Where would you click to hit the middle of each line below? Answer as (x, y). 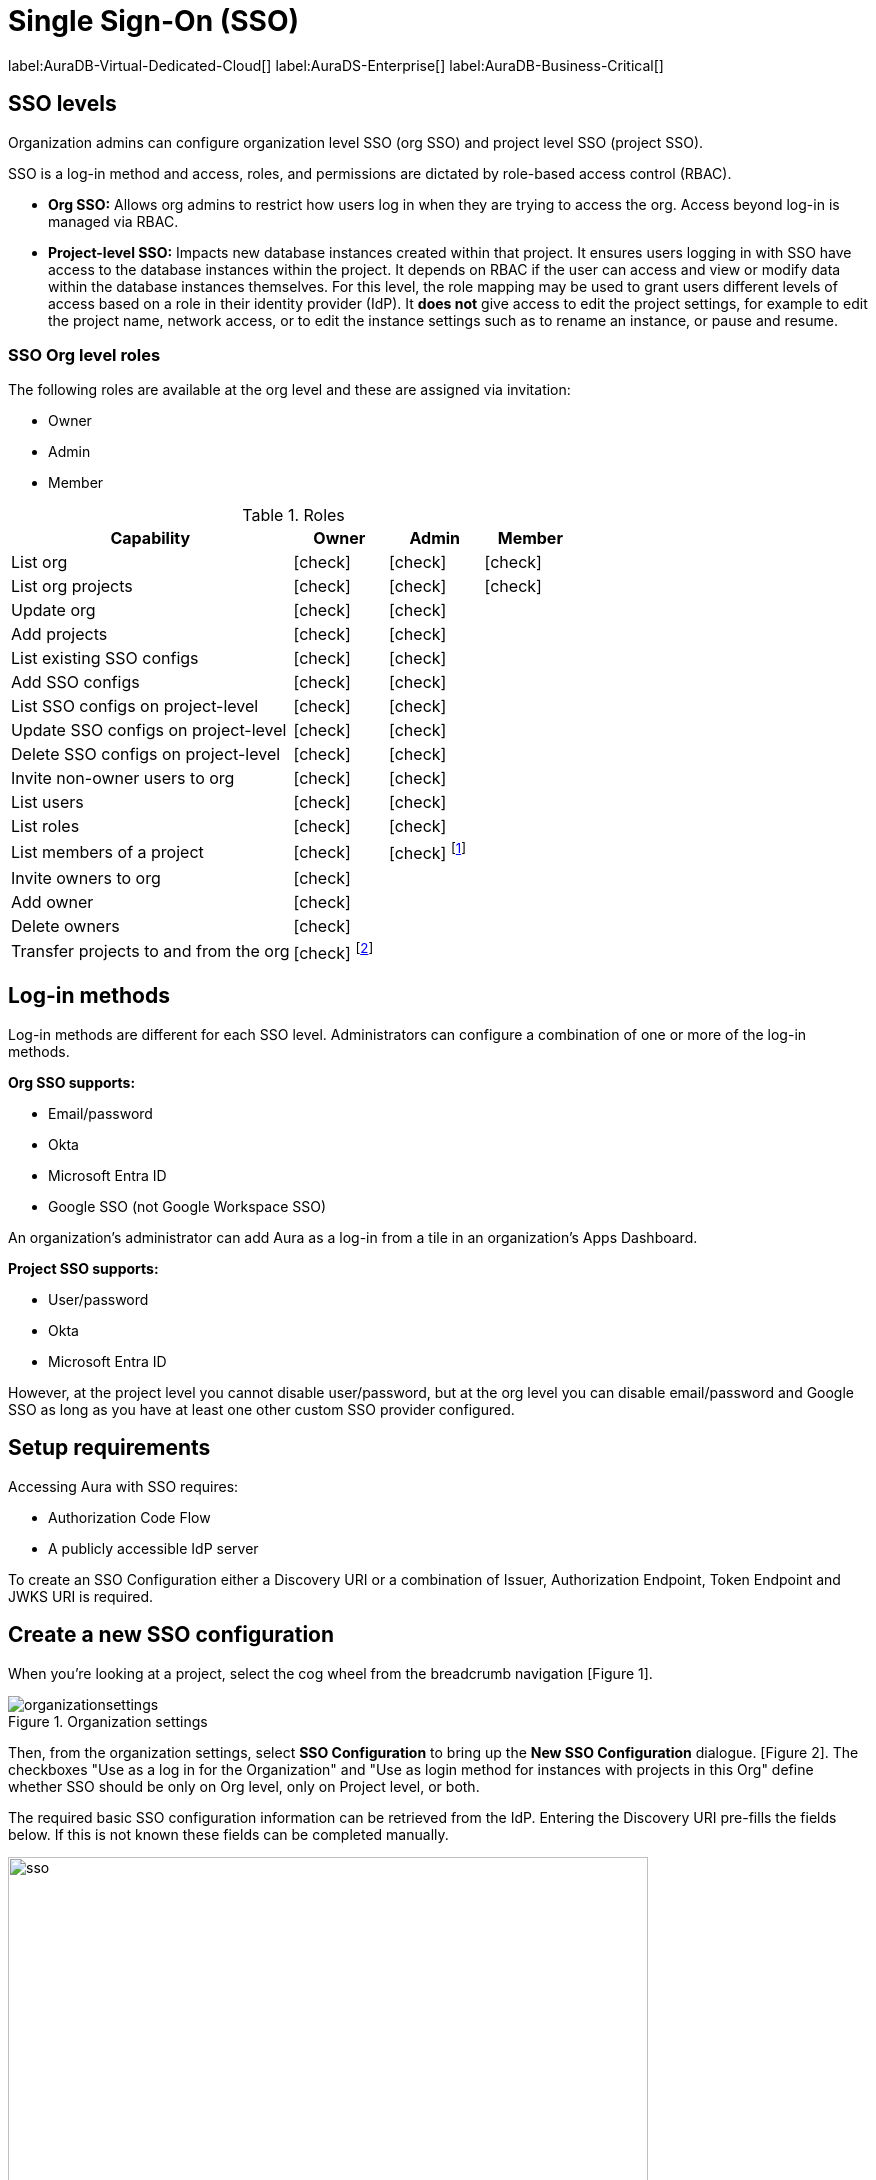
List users (47, 802)
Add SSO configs (75, 682)
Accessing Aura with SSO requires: (123, 1486)
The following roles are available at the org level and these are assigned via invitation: (289, 390)
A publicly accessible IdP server (153, 1548)
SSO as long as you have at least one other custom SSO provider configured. (261, 1409)
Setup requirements (109, 1448)
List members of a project (107, 852)
